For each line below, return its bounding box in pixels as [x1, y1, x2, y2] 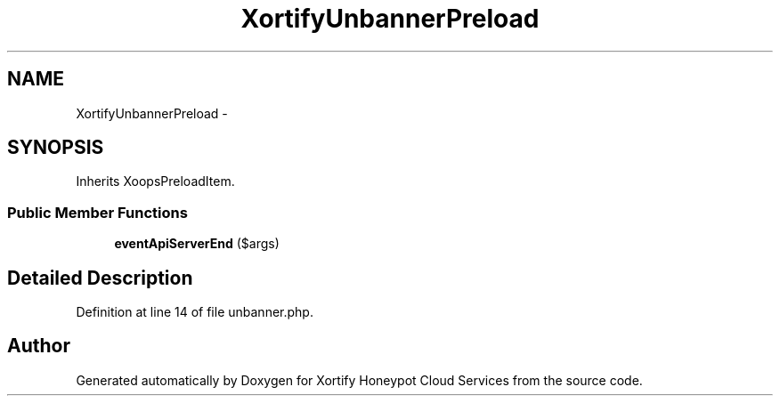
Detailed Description [7, 266, 193, 289]
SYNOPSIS [7, 136, 104, 159]
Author [7, 334, 70, 358]
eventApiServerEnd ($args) [114, 236, 280, 252]
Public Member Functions [7, 203, 188, 222]
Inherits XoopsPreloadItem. [76, 173, 235, 189]
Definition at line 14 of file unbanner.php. [76, 304, 313, 320]
